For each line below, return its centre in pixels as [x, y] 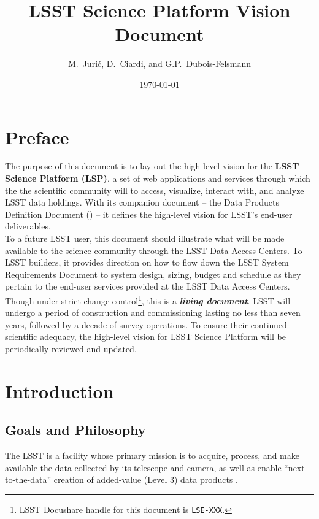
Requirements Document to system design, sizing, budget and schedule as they [153, 274]
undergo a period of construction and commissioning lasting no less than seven [153, 313]
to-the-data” [28, 479]
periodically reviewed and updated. [71, 348]
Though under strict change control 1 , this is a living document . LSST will [148, 299]
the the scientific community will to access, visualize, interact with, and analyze [155, 190]
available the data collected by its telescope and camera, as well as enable [143, 467]
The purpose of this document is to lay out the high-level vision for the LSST [152, 166]
